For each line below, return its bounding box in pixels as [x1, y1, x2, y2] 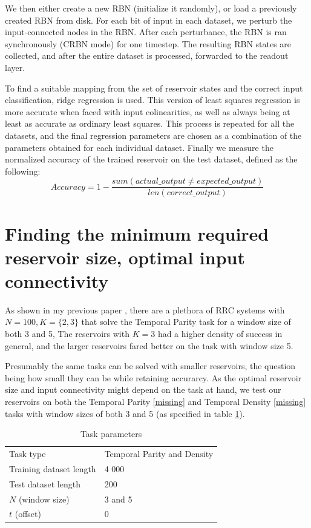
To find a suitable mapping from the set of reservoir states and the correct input [5, 81, 303, 94]
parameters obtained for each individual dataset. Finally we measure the [5, 141, 273, 153]
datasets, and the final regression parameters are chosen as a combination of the [5, 129, 302, 141]
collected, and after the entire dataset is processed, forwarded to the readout [5, 49, 289, 62]
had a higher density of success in [157, 327, 283, 340]
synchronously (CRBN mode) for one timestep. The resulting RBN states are [5, 37, 292, 50]
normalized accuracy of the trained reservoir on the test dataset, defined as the [5, 153, 298, 165]
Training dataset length [9, 462, 96, 475]
